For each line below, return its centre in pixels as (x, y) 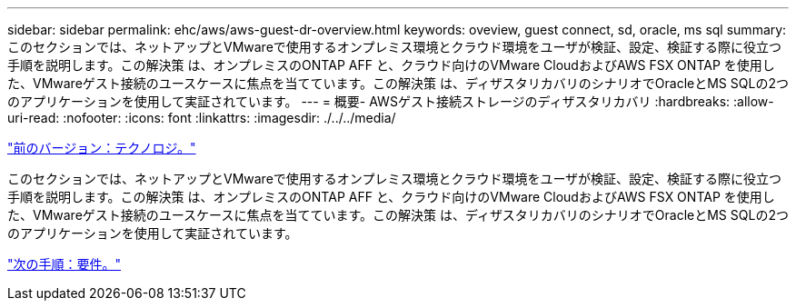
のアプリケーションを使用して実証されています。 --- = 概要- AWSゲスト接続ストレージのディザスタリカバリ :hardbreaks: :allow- (391, 101)
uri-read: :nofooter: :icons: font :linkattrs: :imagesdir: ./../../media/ (202, 118)
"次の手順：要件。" (65, 264)
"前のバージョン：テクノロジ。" (102, 148)
